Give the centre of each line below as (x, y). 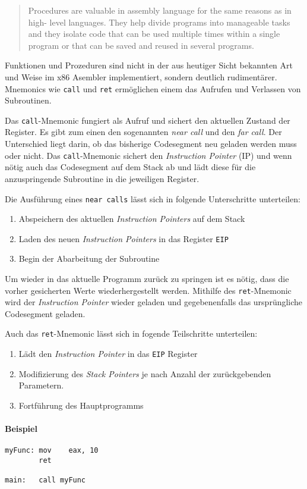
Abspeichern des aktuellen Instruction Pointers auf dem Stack (132, 219)
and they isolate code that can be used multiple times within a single (154, 34)
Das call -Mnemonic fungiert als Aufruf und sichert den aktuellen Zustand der (148, 120)
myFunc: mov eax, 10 (52, 451)
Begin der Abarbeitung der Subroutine (89, 258)
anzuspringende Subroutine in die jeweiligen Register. (102, 178)
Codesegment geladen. (45, 313)
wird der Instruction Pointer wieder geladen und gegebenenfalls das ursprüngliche (154, 302)
